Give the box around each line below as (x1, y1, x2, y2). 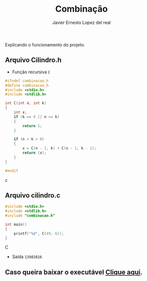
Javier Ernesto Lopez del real (52, 20, 111, 25)
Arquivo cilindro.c (5, 191, 61, 200)
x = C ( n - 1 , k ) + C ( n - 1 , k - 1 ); (22, 146, 97, 151)
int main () (5, 222, 27, 227)
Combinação (55, 3, 108, 15)
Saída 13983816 (12, 254, 42, 260)
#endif (5, 168, 18, 173)
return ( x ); (22, 150, 47, 155)
